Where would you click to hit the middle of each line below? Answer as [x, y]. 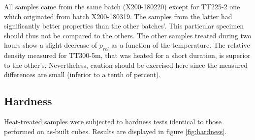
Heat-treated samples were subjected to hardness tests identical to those [113, 122]
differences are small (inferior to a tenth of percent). [82, 74]
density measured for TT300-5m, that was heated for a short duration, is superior [127, 55]
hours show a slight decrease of [50, 45]
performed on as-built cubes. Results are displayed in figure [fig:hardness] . [115, 131]
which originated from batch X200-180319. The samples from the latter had [118, 16]
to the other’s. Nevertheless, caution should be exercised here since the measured [126, 65]
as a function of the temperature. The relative [181, 45]
